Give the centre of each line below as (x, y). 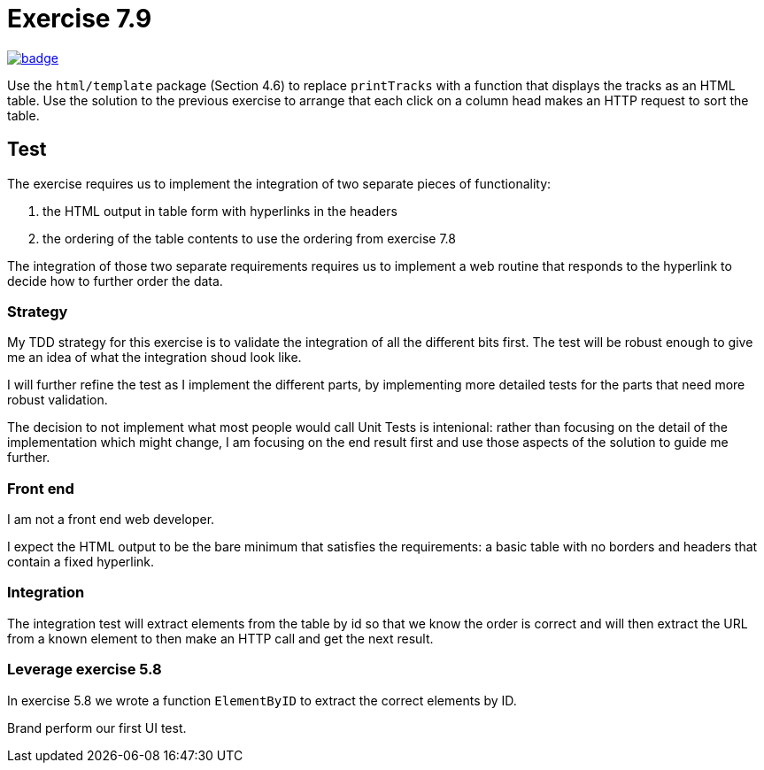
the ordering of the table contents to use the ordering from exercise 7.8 (249, 238)
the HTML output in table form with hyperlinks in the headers (220, 211)
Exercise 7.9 (80, 19)
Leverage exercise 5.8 (85, 670)
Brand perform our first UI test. (97, 728)
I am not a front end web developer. (111, 520)
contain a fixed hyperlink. (81, 562)
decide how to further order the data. (115, 281)
